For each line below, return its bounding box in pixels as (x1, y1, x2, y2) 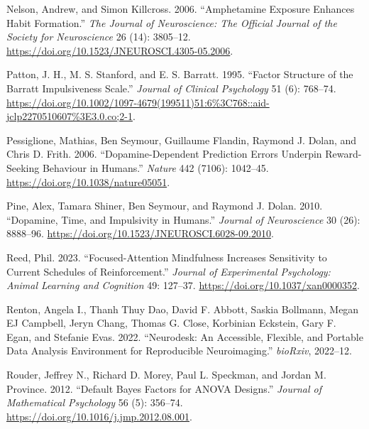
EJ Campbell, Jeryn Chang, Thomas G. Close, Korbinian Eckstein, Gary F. (6, 315, 336, 330)
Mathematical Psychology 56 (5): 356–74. (6, 395, 183, 410)
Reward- (325, 146, 362, 161)
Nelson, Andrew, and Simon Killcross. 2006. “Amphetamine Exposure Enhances (6, 1, 355, 16)
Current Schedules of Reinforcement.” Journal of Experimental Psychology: (6, 264, 331, 278)
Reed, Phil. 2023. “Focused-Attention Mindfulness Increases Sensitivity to (6, 249, 327, 264)
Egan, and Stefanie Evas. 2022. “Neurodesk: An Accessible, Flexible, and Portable (6, 329, 363, 344)
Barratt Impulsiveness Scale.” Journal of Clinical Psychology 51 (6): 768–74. (6, 80, 336, 95)
